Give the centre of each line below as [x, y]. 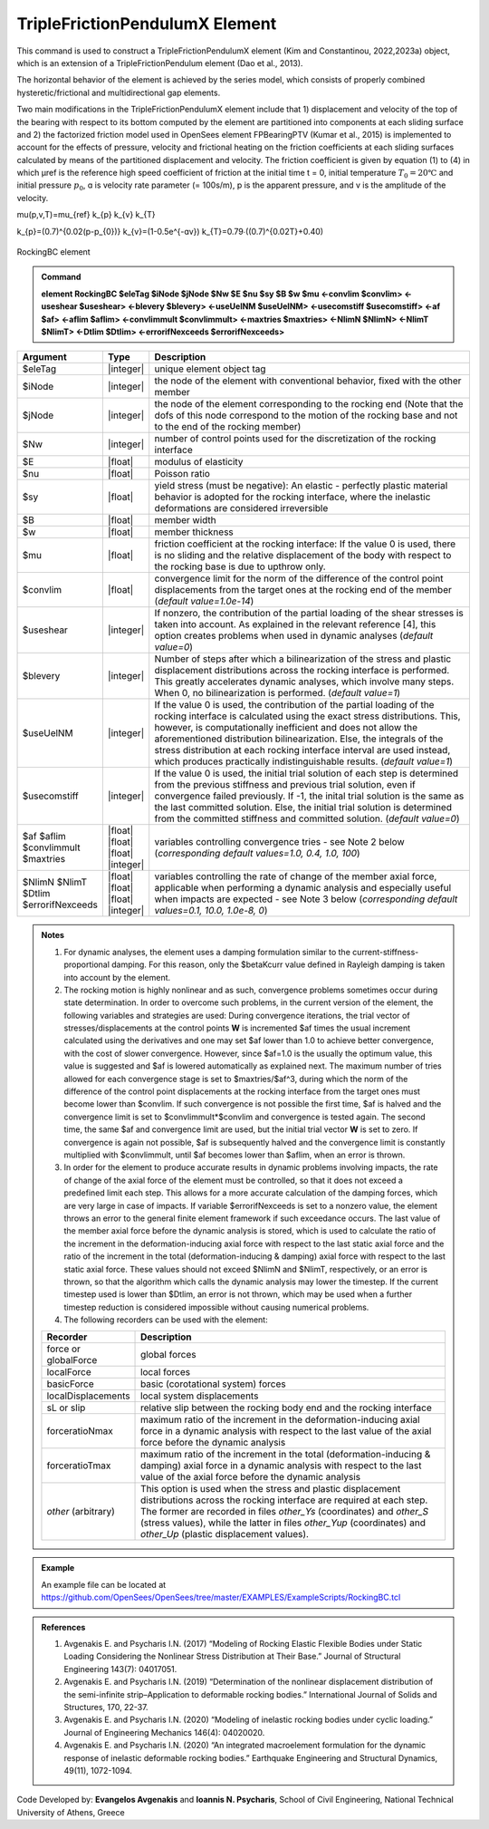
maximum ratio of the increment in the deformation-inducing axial [280, 1420]
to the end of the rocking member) [228, 427]
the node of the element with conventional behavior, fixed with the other [308, 381]
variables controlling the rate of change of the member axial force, [296, 876]
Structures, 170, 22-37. [106, 1707]
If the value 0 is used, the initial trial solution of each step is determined [307, 773]
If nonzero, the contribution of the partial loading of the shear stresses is [309, 614]
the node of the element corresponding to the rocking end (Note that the [309, 404]
